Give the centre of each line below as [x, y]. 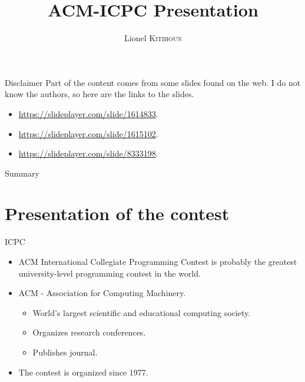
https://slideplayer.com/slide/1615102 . [88, 133]
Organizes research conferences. [89, 332]
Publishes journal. [65, 352]
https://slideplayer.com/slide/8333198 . [88, 153]
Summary [22, 173]
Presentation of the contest [117, 213]
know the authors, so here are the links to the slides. [100, 94]
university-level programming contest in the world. [110, 273]
